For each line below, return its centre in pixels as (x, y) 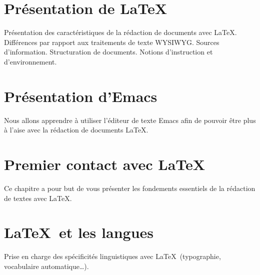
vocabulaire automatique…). (46, 266)
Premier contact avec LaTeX (105, 164)
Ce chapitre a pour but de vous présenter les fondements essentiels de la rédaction (130, 188)
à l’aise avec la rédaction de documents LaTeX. (76, 130)
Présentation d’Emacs (81, 96)
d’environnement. (30, 61)
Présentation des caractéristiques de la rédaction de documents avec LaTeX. (120, 32)
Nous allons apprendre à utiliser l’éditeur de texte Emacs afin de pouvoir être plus (130, 120)
